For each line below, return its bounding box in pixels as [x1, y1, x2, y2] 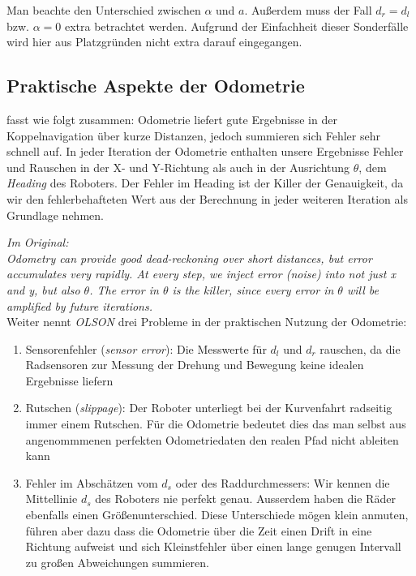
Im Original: [6, 234, 69, 251]
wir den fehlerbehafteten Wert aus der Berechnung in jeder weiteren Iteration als [6, 190, 408, 207]
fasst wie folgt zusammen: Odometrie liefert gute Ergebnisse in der [6, 110, 337, 127]
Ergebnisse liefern [25, 372, 114, 389]
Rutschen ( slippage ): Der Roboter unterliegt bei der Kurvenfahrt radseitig [25, 399, 392, 416]
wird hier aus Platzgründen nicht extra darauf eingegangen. [6, 33, 302, 50]
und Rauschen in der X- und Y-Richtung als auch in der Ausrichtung [6, 158, 350, 175]
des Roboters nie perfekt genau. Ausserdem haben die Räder [95, 490, 396, 507]
